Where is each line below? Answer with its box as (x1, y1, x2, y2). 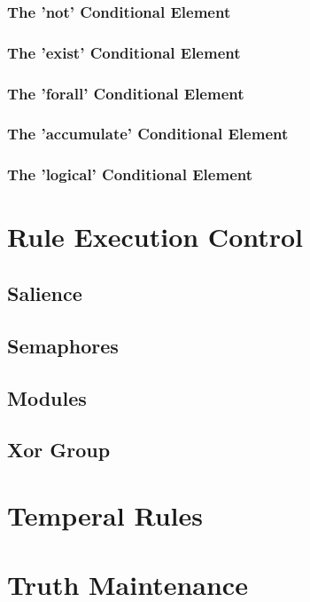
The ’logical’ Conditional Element (7, 163, 252, 186)
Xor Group (7, 436, 111, 463)
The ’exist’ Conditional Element (7, 41, 241, 63)
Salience (7, 279, 82, 306)
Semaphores (7, 331, 119, 359)
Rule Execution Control (7, 218, 304, 255)
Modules (7, 384, 87, 411)
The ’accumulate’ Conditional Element (7, 123, 289, 145)
